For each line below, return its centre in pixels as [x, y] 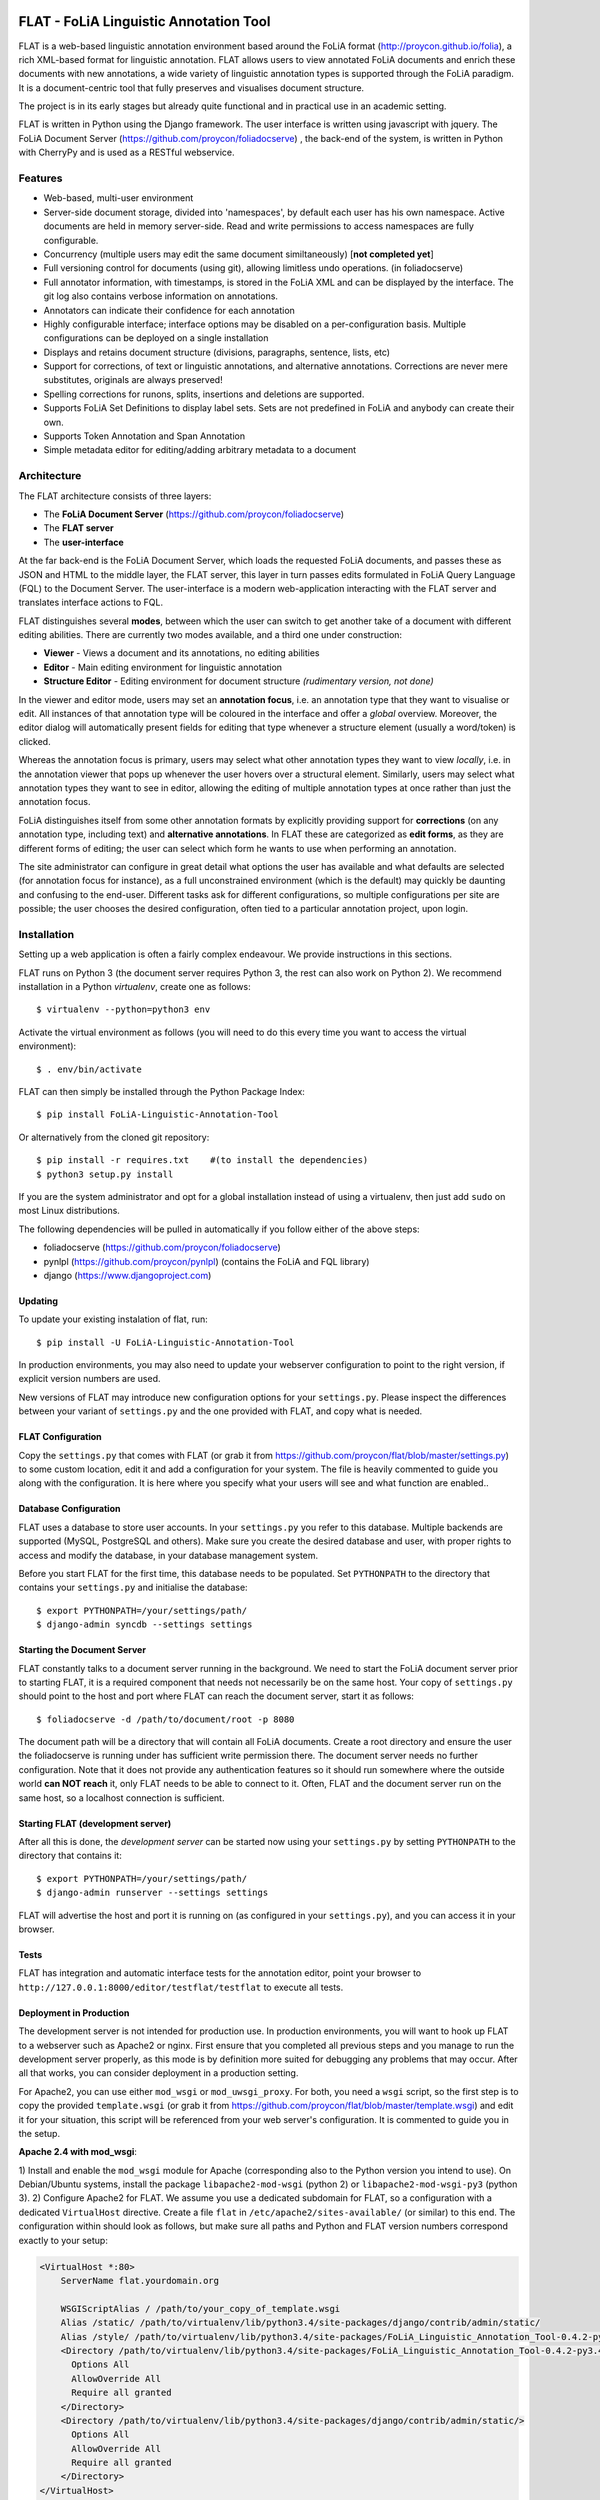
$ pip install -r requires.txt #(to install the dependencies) [202, 1160]
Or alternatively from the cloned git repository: [114, 1137]
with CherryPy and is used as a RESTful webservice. [126, 152]
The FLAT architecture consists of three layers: [115, 496]
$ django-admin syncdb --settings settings [144, 1624]
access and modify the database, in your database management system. [168, 1555]
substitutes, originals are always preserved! [133, 380]
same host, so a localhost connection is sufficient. [121, 1797]
